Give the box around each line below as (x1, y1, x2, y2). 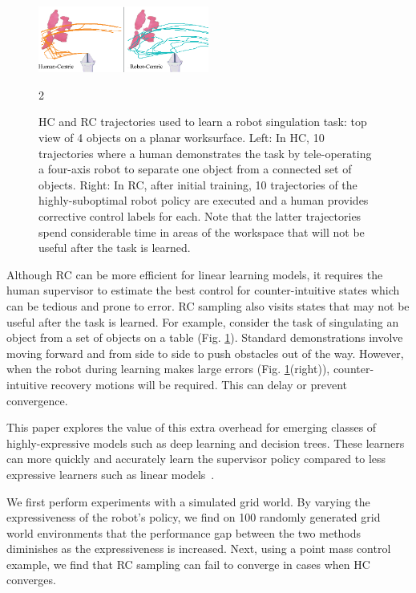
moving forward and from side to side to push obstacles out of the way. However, (6, 344, 404, 361)
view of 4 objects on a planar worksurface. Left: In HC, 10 (38, 129, 325, 146)
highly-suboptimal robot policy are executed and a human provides (38, 192, 369, 209)
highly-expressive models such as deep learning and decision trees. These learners (6, 434, 405, 451)
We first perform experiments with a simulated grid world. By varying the (6, 493, 370, 510)
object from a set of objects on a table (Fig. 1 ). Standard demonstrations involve (6, 329, 403, 346)
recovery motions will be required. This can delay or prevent (50, 376, 348, 392)
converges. (6, 571, 56, 588)
